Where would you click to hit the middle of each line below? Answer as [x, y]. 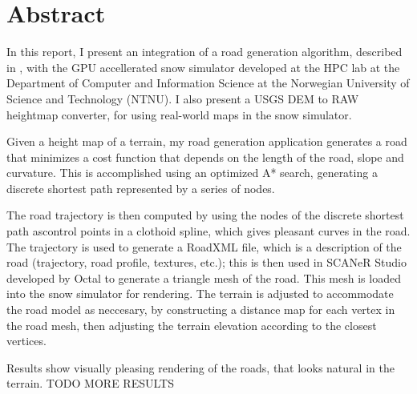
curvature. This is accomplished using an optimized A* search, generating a [192, 173]
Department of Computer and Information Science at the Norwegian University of [208, 83]
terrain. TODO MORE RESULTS [90, 383]
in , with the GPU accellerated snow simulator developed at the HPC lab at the [203, 67]
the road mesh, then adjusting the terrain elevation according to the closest [192, 325]
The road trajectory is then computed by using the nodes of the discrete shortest [205, 215]
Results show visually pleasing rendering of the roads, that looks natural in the [200, 367]
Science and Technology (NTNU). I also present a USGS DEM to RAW [183, 98]
